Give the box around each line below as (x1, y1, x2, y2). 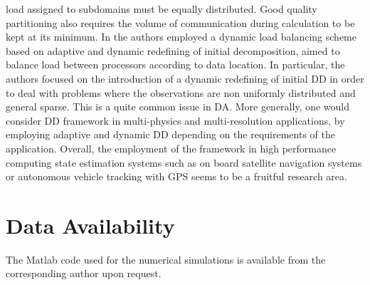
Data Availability (6, 210, 175, 239)
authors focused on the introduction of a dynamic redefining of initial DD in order (6, 71, 364, 85)
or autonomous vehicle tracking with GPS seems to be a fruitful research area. (6, 169, 347, 184)
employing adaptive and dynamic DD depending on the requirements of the (6, 127, 335, 142)
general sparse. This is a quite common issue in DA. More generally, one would (6, 99, 349, 114)
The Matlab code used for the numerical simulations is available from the (6, 252, 326, 266)
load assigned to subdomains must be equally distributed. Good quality (6, 1, 317, 16)
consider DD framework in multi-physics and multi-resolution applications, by (6, 113, 345, 128)
